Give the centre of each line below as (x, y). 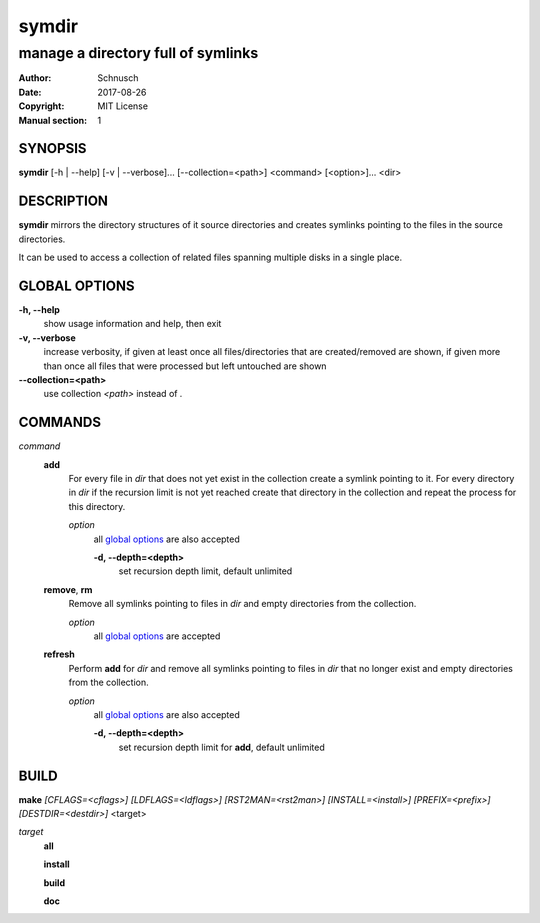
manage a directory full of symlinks (138, 53)
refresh (59, 654)
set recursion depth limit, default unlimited (205, 571)
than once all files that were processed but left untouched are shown (185, 366)
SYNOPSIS (52, 148)
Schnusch (118, 78)
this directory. (97, 506)
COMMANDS (60, 422)
